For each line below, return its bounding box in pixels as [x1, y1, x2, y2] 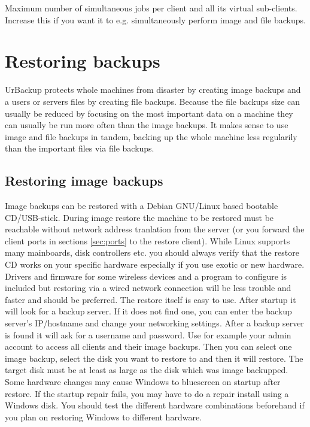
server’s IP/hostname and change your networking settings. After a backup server [5, 317, 304, 329]
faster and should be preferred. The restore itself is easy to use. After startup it [5, 293, 296, 305]
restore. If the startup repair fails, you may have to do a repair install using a [5, 387, 289, 399]
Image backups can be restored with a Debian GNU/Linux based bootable [5, 199, 278, 212]
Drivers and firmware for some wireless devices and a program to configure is [5, 269, 287, 282]
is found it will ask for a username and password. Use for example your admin [5, 328, 291, 341]
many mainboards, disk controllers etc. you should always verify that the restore [5, 246, 299, 259]
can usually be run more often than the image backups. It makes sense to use [5, 119, 288, 131]
